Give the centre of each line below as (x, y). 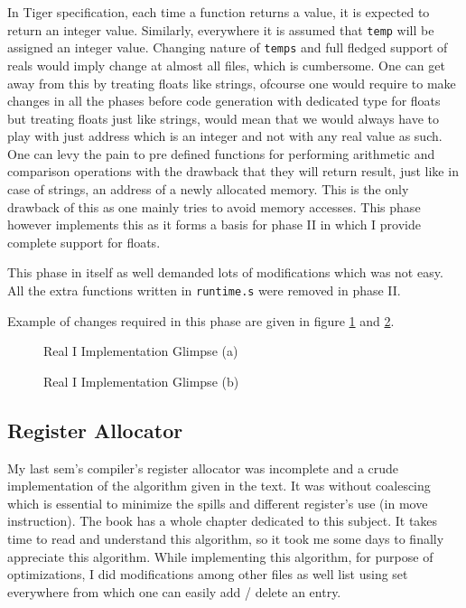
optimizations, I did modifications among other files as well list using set (208, 574)
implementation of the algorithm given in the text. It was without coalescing (219, 486)
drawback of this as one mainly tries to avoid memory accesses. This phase (214, 206)
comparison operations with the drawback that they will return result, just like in (233, 171)
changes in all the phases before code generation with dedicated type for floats (224, 101)
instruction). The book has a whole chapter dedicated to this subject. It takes (223, 521)
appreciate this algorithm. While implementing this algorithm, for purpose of (220, 556)
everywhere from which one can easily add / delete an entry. (174, 591)
